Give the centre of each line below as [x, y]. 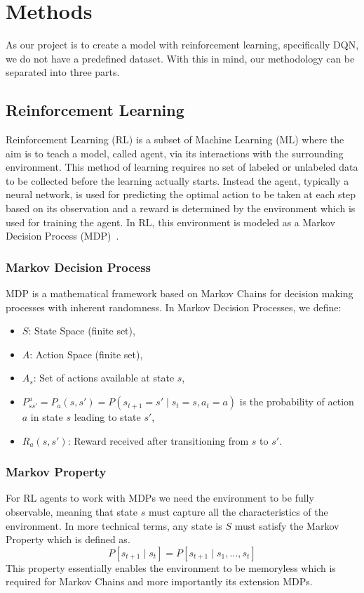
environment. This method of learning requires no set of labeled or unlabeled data [182, 167]
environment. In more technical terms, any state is [114, 525]
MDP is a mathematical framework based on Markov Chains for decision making [180, 293]
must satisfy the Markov [287, 525]
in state [47, 417]
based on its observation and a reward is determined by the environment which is [181, 208]
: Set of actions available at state [104, 378]
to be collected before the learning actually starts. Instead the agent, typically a [177, 180]
